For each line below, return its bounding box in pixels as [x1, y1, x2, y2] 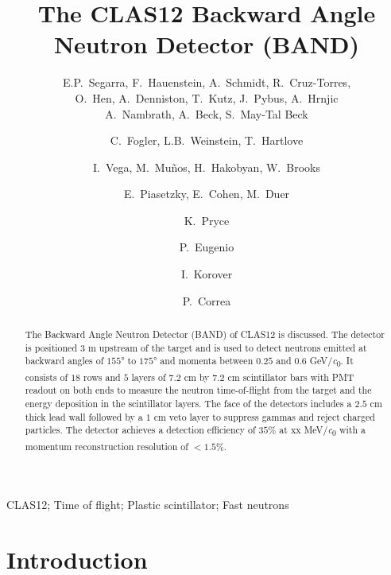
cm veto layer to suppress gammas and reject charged [153, 410, 375, 423]
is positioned [25, 340, 78, 354]
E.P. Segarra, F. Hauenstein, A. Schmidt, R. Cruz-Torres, [62, 74, 351, 91]
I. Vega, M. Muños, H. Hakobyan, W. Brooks [93, 158, 320, 175]
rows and [83, 370, 121, 383]
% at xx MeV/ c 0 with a [268, 423, 366, 439]
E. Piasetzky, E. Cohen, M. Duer [123, 185, 290, 202]
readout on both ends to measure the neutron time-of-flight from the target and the [25, 383, 372, 397]
